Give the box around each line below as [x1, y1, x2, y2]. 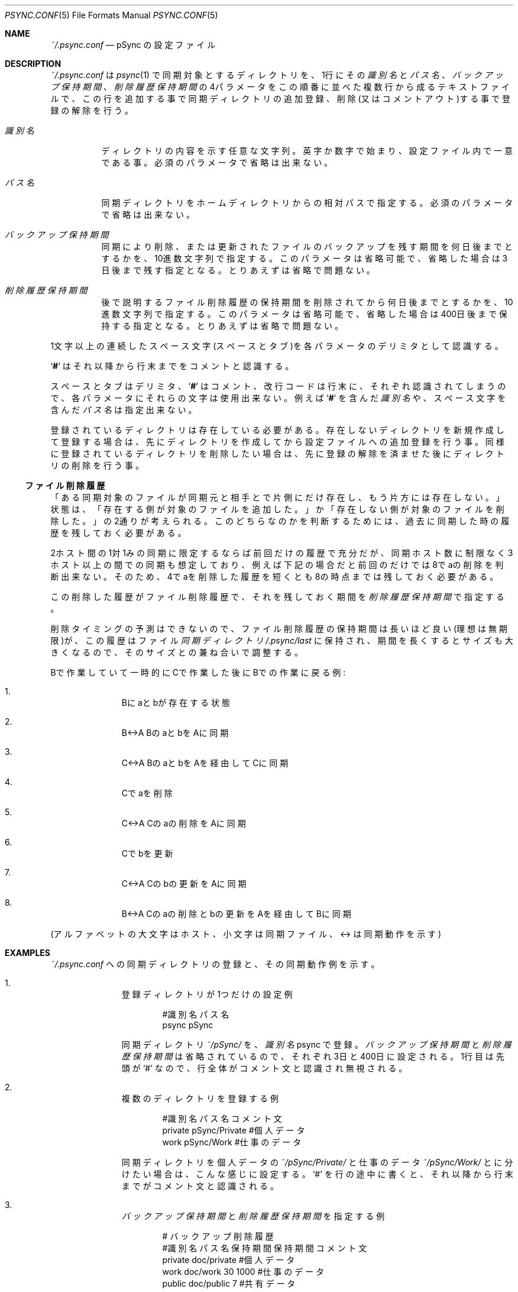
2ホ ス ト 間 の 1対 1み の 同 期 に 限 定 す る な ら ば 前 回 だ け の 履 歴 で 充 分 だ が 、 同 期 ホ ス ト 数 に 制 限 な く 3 [50, 548, 513, 558]
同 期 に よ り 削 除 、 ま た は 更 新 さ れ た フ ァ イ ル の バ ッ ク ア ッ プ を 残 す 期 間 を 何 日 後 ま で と [101, 241, 513, 251]
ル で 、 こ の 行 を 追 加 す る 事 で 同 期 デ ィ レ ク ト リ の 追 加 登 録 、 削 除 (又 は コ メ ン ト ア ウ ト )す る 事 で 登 [50, 93, 510, 104]
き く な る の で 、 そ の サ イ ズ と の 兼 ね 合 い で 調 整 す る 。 [50, 647, 303, 657]
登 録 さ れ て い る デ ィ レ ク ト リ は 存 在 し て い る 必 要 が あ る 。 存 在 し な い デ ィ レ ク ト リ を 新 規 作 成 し [50, 425, 504, 435]
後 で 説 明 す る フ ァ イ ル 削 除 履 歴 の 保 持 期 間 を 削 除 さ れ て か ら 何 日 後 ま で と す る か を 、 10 [101, 297, 513, 307]
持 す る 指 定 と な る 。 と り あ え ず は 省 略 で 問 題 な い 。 [101, 321, 344, 331]
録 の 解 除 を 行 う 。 [50, 105, 133, 115]
